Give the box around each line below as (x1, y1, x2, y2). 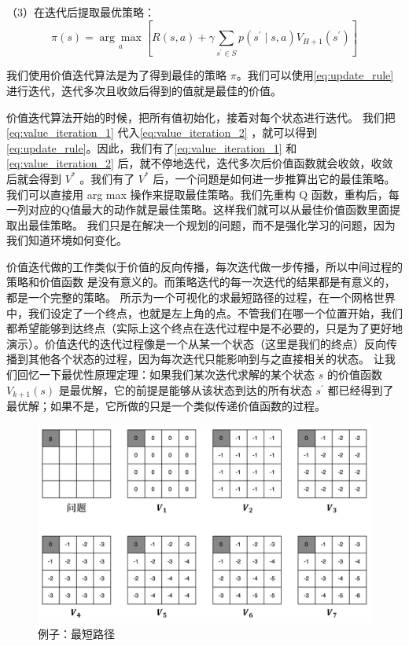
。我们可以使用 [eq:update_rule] (236, 67, 394, 83)
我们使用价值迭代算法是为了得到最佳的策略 (6, 67, 227, 83)
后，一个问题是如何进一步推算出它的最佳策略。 (153, 170, 396, 186)
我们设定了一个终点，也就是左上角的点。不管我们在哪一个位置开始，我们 (28, 304, 403, 321)
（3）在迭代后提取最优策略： (6, 4, 155, 20)
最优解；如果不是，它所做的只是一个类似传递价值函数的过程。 (6, 398, 326, 414)
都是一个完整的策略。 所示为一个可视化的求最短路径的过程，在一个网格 (6, 289, 374, 306)
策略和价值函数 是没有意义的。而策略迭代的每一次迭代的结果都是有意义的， (6, 273, 396, 290)
